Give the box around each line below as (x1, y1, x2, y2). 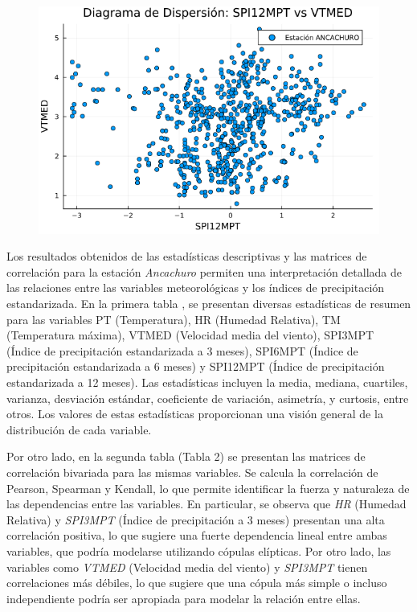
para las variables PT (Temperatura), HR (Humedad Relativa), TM (6, 310, 341, 327)
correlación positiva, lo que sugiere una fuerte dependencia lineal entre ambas (6, 527, 387, 544)
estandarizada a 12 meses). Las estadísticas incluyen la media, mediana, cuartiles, (6, 374, 408, 390)
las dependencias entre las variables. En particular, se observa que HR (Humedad (6, 495, 407, 512)
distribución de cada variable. (6, 421, 152, 437)
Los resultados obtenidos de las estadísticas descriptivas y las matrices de (6, 248, 367, 265)
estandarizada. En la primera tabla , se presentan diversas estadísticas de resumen (6, 295, 411, 312)
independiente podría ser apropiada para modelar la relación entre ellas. (6, 589, 361, 606)
